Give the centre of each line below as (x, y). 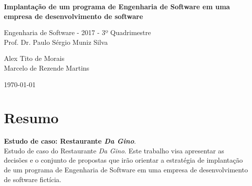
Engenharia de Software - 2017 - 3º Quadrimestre (78, 32)
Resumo (31, 118)
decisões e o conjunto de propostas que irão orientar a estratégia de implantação (123, 160)
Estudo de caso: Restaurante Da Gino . (70, 141)
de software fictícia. (33, 179)
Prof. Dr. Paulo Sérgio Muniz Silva (56, 42)
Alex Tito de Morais (34, 58)
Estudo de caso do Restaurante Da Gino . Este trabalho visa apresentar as (114, 150)
